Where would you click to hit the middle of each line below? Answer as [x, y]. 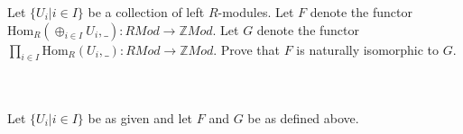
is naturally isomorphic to [368, 49]
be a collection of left [146, 12]
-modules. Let [256, 12]
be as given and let [140, 117]
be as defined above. [303, 117]
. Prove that [246, 49]
